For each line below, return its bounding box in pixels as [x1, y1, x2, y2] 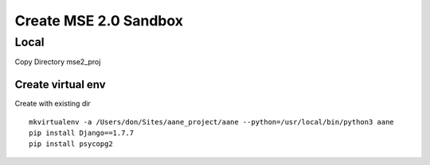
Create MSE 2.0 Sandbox [14, 12, 183, 29]
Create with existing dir [14, 99, 91, 109]
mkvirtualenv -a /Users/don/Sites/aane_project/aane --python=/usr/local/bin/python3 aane [29, 117, 394, 126]
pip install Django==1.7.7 [29, 129, 135, 138]
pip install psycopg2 [29, 140, 113, 148]
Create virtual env [14, 78, 107, 91]
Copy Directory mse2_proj [14, 57, 101, 67]
